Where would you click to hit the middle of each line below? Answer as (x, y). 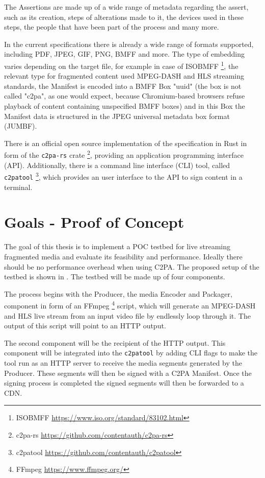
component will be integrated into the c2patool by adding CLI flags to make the (131, 353)
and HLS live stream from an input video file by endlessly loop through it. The (127, 315)
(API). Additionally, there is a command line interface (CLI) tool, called (117, 165)
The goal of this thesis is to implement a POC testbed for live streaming (117, 246)
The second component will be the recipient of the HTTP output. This (115, 342)
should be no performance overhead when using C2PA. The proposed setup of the (132, 266)
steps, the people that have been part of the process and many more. (112, 27)
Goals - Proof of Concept (94, 222)
